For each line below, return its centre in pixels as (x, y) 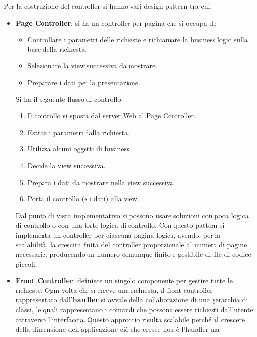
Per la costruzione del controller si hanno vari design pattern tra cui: (108, 6)
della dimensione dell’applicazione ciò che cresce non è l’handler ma (118, 329)
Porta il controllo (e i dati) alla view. (83, 199)
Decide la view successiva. (66, 165)
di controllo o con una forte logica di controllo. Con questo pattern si (120, 225)
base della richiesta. (57, 49)
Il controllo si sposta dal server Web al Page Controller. (111, 116)
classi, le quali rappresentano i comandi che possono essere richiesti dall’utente (134, 310)
